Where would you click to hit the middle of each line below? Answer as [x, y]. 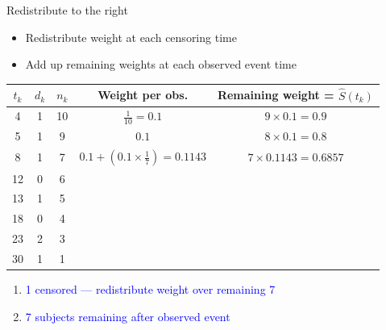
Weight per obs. [143, 95]
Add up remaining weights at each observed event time [161, 64]
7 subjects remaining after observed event [128, 316]
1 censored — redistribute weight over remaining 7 [150, 288]
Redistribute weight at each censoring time [131, 37]
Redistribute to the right [67, 10]
